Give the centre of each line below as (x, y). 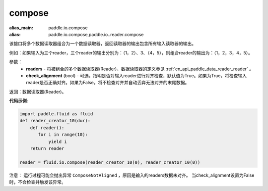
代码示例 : (19, 101)
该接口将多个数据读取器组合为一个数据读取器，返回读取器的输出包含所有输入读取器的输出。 (102, 44)
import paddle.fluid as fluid (56, 114)
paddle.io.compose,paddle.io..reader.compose (96, 34)
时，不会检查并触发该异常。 (37, 182)
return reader (47, 148)
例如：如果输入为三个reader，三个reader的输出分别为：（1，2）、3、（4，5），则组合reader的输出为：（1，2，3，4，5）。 (131, 52)
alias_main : (21, 28)
